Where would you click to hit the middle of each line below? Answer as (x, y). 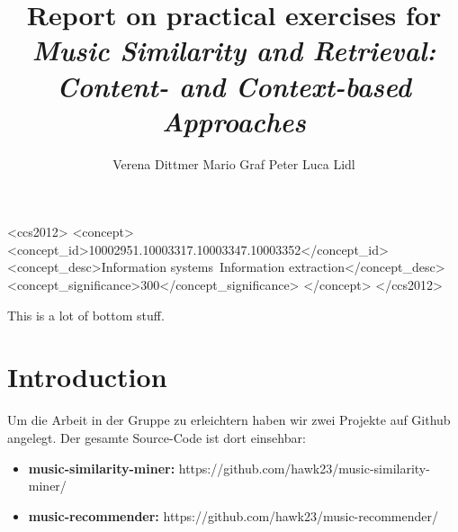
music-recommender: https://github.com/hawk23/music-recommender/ (233, 515)
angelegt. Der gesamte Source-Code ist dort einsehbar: (157, 437)
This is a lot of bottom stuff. (86, 315)
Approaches (234, 121)
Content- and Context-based (234, 86)
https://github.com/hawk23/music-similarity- (304, 468)
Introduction (87, 377)
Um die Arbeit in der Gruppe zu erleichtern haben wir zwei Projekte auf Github (229, 420)
